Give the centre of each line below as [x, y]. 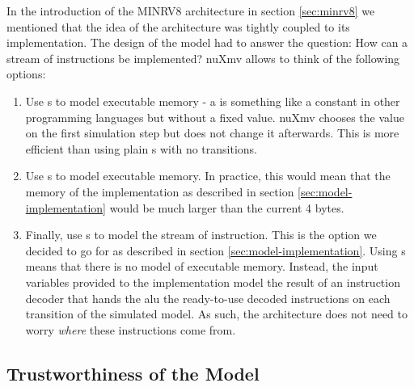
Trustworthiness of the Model [133, 373]
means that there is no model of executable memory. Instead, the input [202, 266]
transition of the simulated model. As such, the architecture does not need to [217, 314]
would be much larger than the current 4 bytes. [227, 207]
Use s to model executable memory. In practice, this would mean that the [208, 176]
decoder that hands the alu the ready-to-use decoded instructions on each [208, 298]
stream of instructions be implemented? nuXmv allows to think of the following [203, 58]
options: [26, 74]
